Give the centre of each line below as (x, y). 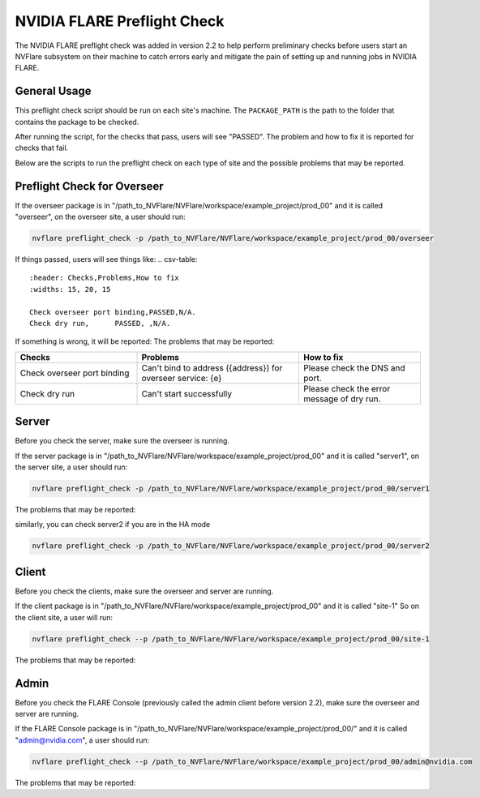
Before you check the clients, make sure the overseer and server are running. (144, 591)
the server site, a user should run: (71, 467)
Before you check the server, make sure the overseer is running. (122, 441)
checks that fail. (42, 148)
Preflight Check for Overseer (89, 186)
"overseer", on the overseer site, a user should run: (100, 217)
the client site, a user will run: (64, 617)
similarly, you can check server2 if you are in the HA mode (113, 525)
